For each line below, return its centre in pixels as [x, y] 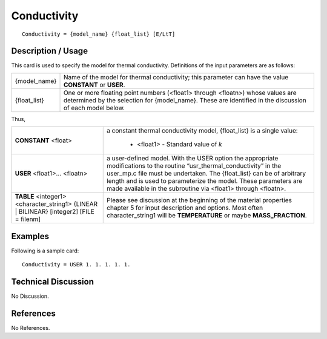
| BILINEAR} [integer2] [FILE [55, 212]
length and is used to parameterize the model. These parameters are [205, 181]
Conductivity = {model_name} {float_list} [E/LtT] [99, 34]
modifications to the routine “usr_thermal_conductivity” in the [194, 166]
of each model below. [94, 108]
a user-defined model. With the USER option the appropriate [193, 159]
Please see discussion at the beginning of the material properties [199, 200]
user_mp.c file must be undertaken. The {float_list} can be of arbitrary [206, 174]
